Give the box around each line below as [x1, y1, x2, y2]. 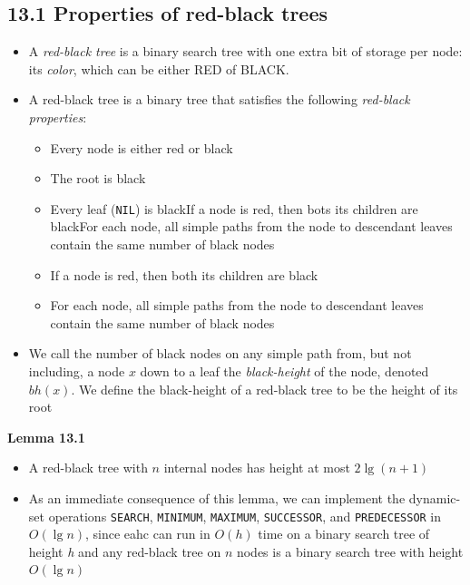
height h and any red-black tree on [28, 541, 221, 561]
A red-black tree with [28, 458, 148, 477]
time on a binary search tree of [258, 524, 430, 543]
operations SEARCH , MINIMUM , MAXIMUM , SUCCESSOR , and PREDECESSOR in [48, 506, 442, 525]
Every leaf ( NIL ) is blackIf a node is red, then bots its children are [50, 199, 418, 218]
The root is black [50, 169, 146, 188]
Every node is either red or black [50, 138, 233, 157]
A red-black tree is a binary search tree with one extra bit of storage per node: [28, 42, 463, 61]
